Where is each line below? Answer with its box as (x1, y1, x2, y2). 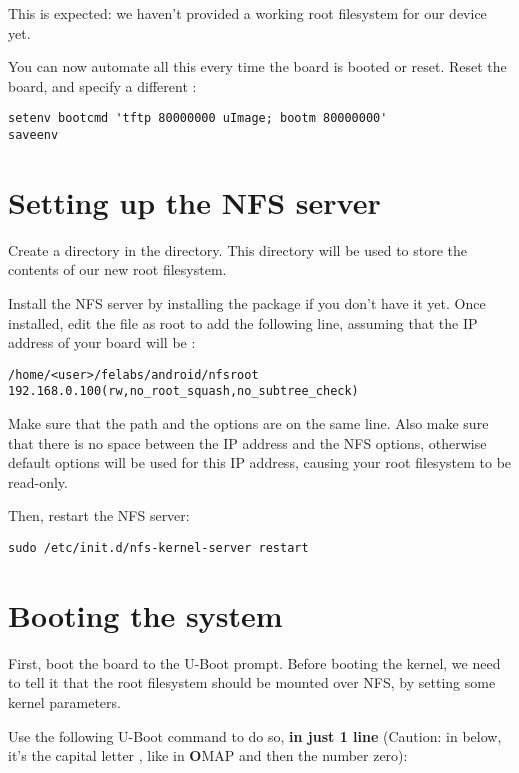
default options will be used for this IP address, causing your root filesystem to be (8, 452, 512, 473)
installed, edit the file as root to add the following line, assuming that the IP (8, 312, 478, 333)
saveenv (8, 128, 59, 143)
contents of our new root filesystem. (8, 259, 227, 280)
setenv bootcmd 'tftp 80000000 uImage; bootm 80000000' (8, 111, 388, 126)
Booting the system (8, 594, 283, 635)
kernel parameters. (8, 692, 121, 713)
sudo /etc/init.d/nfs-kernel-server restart (8, 541, 309, 556)
